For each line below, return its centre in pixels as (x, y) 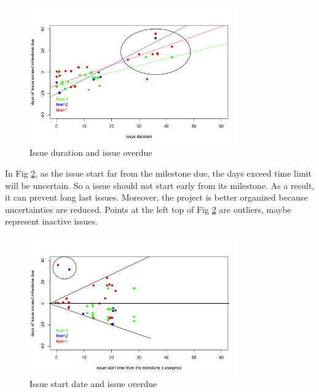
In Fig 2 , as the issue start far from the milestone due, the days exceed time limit (158, 173)
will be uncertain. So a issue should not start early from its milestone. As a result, (160, 185)
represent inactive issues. (51, 221)
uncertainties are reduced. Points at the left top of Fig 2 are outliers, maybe (148, 209)
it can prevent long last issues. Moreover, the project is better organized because (156, 197)
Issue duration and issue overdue (91, 152)
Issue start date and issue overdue (93, 384)
